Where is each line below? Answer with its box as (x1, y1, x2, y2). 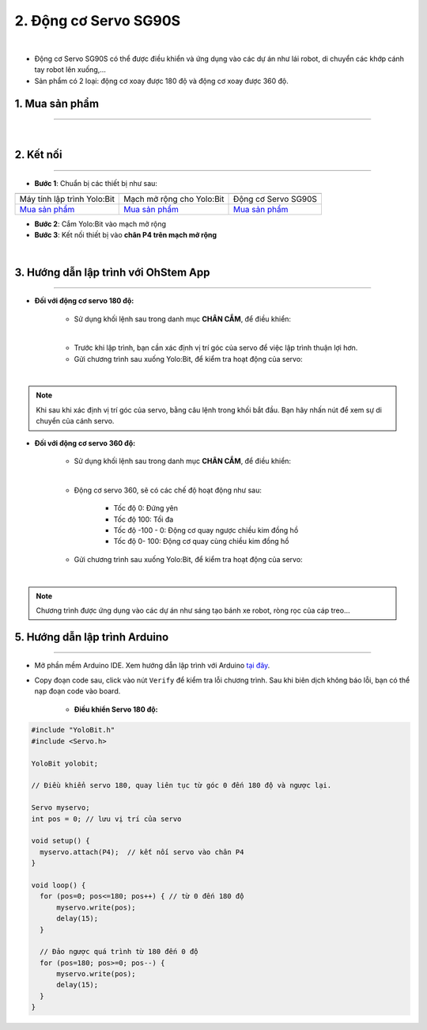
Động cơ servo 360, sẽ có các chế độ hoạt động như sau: (74, 485, 263, 495)
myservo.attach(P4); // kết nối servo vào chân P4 (40, 847, 244, 857)
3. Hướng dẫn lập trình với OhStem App (14, 265, 210, 279)
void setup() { (31, 836, 90, 846)
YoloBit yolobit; (31, 758, 99, 768)
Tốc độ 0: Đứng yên (113, 504, 178, 513)
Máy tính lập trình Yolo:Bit (19, 193, 115, 204)
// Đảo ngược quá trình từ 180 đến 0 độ (40, 947, 198, 956)
